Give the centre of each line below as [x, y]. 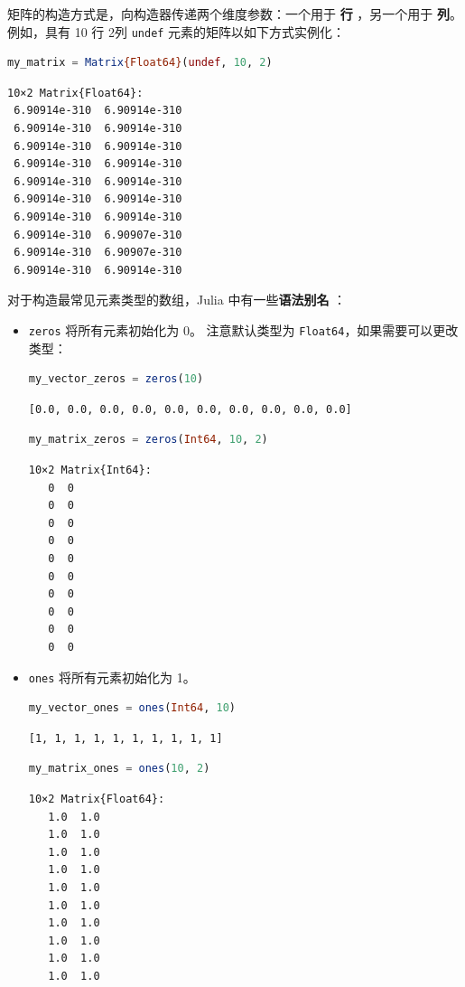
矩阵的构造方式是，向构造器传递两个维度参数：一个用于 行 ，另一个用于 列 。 [235, 14]
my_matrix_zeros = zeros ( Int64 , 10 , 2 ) [148, 440]
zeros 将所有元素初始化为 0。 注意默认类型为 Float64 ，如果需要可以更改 [243, 329]
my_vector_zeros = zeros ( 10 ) [116, 379]
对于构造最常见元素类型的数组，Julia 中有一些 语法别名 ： [177, 300]
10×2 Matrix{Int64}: [90, 470]
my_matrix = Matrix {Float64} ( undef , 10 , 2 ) [140, 63]
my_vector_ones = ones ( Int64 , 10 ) [132, 708]
